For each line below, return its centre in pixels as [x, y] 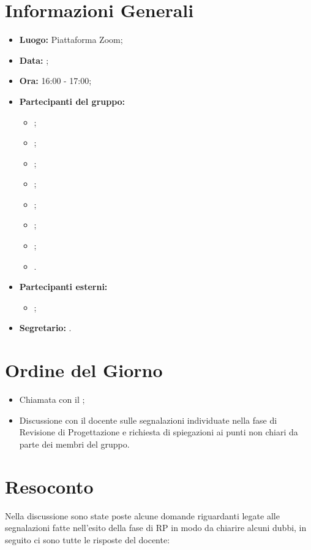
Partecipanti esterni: [63, 287]
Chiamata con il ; [52, 399]
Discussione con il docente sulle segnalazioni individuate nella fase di [148, 420]
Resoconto [49, 486]
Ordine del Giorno [84, 370]
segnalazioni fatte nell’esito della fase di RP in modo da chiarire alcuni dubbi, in [156, 528]
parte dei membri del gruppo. [74, 444]
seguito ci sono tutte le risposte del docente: [88, 539]
